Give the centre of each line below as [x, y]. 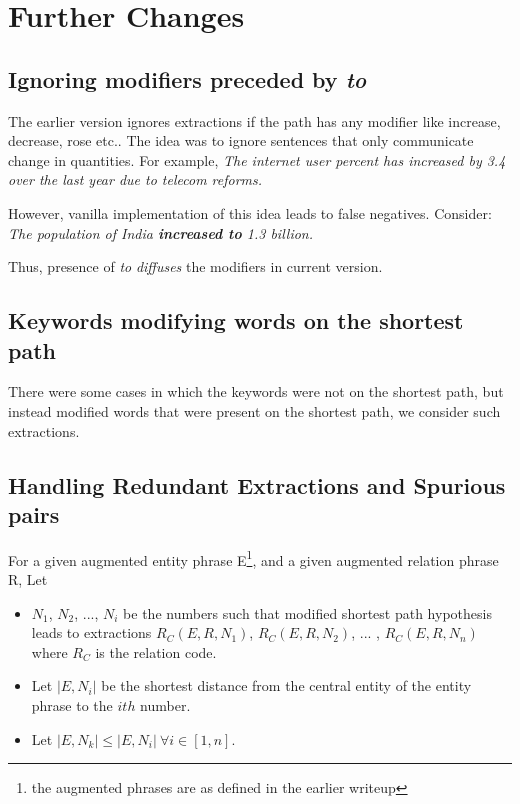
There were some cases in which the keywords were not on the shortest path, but [256, 391]
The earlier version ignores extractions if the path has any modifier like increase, [254, 120]
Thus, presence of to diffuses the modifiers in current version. [195, 266]
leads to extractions [91, 632]
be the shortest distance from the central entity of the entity [286, 685]
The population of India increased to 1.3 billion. [161, 232]
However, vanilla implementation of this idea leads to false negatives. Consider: [250, 212]
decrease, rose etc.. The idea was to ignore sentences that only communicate [241, 140]
